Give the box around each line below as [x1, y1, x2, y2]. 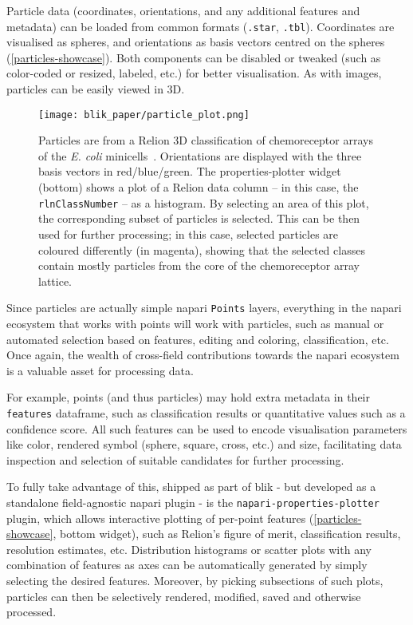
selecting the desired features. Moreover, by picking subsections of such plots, [6, 572, 383, 588]
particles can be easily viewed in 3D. [6, 81, 185, 97]
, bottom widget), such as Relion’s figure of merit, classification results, [53, 525, 401, 542]
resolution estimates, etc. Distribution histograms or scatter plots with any [6, 540, 372, 557]
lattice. [38, 272, 72, 289]
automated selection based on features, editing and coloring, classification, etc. [6, 330, 389, 347]
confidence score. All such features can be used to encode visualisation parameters [6, 420, 407, 437]
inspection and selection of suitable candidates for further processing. [6, 451, 344, 468]
